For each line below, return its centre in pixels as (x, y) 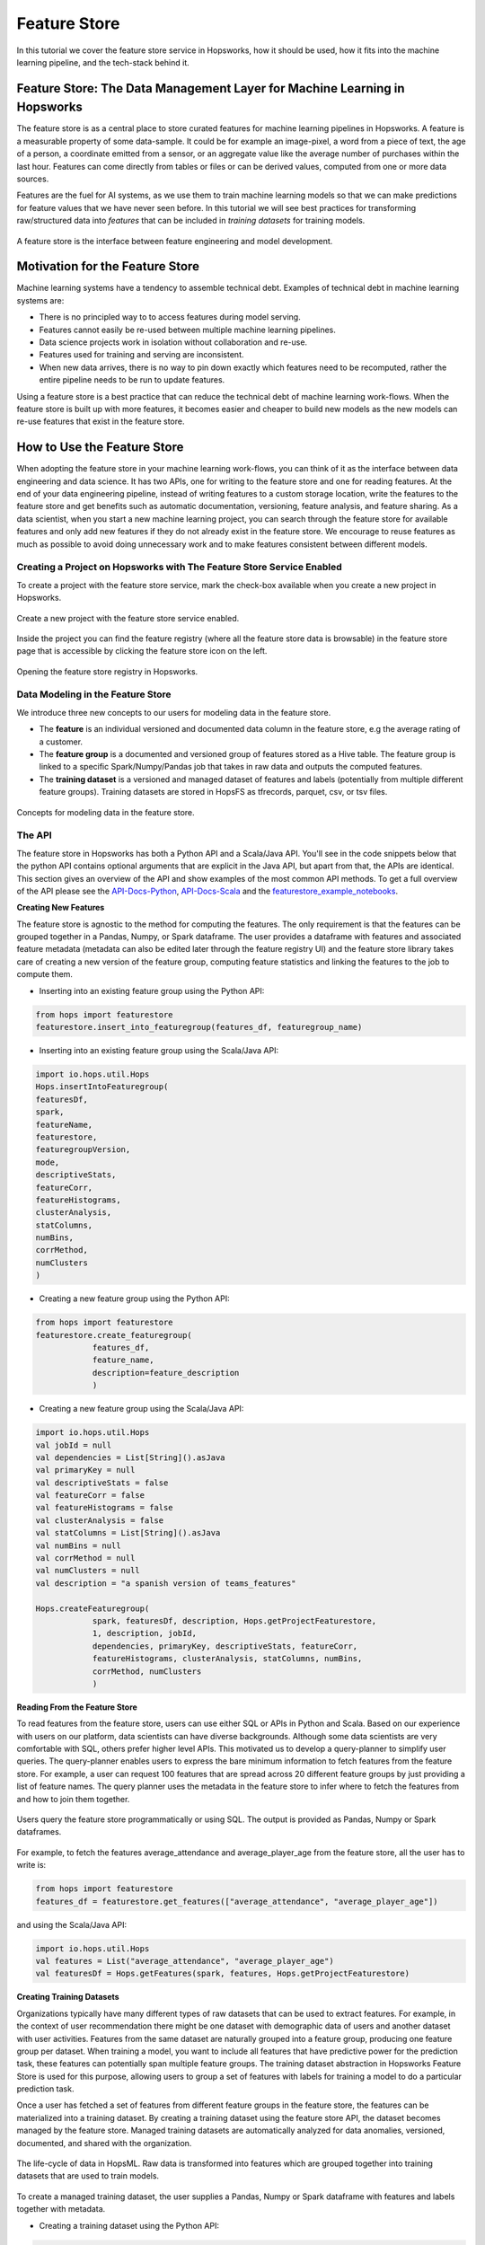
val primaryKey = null (85, 1470)
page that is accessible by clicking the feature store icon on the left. (142, 651)
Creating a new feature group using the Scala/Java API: (141, 1409)
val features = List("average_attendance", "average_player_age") (185, 1961)
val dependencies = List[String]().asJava (130, 1457)
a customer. (61, 742)
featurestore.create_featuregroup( (114, 1335)
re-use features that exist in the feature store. (101, 421)
